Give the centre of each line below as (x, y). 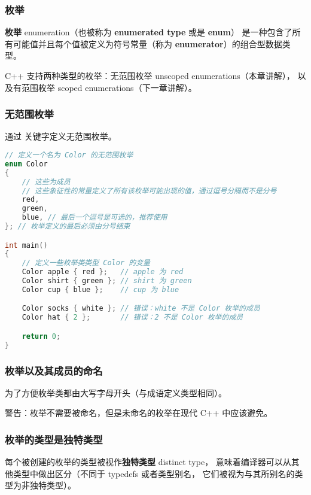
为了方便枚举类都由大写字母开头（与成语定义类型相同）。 (116, 392)
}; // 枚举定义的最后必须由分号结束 (68, 226)
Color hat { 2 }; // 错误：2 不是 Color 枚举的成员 (132, 318)
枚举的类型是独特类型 (54, 439)
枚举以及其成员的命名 (54, 370)
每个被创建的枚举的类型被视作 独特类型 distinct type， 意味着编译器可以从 (148, 462)
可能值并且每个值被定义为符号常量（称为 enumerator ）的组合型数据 (147, 43)
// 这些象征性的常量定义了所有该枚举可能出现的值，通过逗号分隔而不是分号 (149, 191)
